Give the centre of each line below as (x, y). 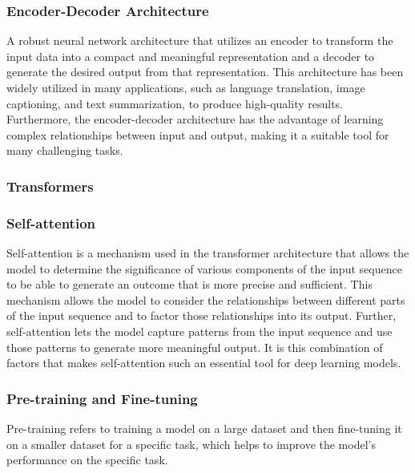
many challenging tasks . (65, 150)
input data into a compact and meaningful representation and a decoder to (191, 56)
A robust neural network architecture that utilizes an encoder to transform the (200, 40)
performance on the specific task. (87, 460)
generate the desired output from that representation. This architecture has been (205, 72)
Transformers (50, 186)
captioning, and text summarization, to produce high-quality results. (175, 103)
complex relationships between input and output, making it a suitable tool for (198, 134)
